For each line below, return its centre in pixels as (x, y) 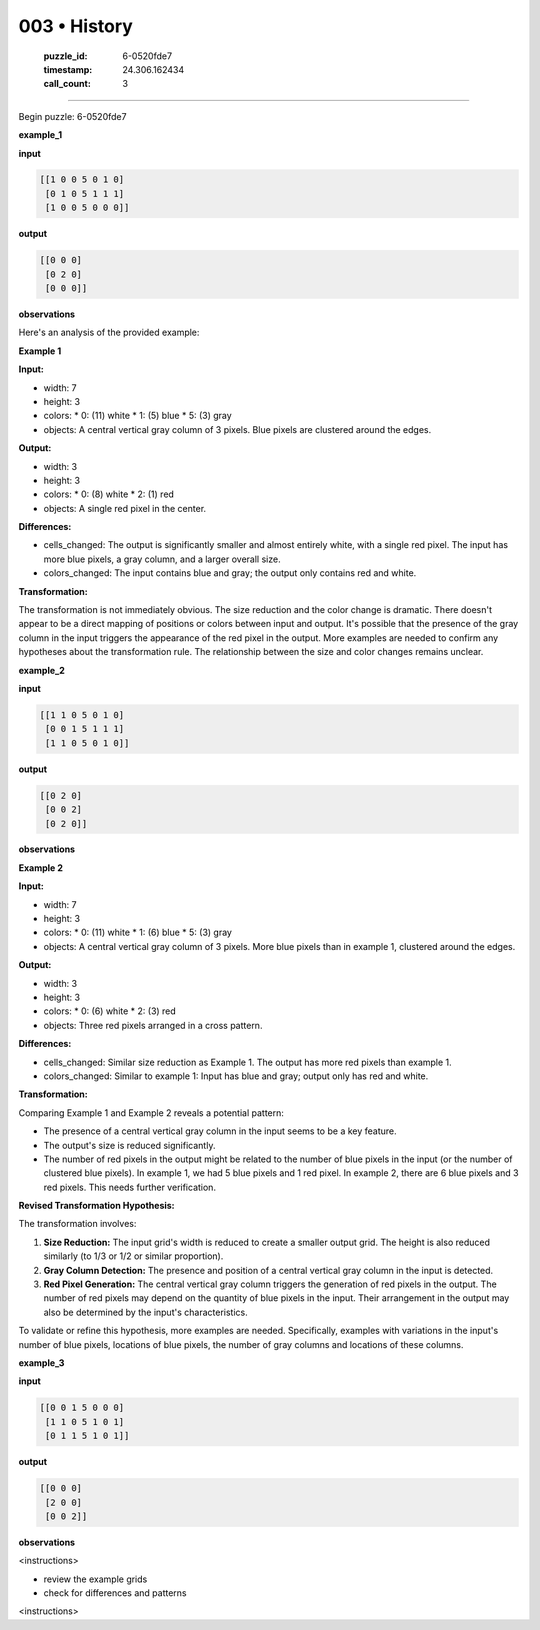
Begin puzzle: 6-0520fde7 (72, 116)
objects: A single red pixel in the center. (125, 508)
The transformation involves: (77, 1224)
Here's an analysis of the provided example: (109, 332)
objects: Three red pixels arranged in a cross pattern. (153, 1025)
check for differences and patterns (115, 1593)
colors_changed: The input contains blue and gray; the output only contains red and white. (230, 573)
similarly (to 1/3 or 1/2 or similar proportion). (133, 1256)
